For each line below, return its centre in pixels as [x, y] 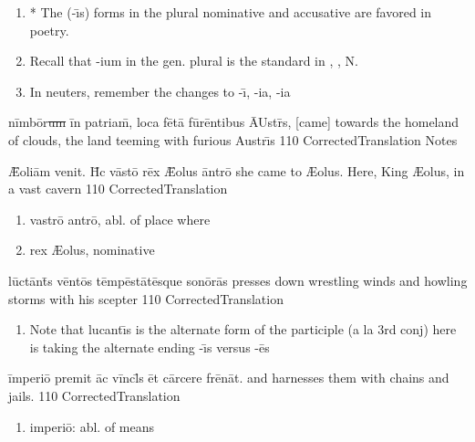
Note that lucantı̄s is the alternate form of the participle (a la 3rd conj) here [243, 329]
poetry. [49, 30]
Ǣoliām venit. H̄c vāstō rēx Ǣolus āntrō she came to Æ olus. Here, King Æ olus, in [237, 170]
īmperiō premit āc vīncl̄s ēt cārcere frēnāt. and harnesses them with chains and [229, 378]
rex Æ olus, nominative [92, 250]
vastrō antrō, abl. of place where [120, 219]
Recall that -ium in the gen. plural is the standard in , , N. [194, 61]
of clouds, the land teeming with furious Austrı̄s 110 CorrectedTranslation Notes [233, 139]
